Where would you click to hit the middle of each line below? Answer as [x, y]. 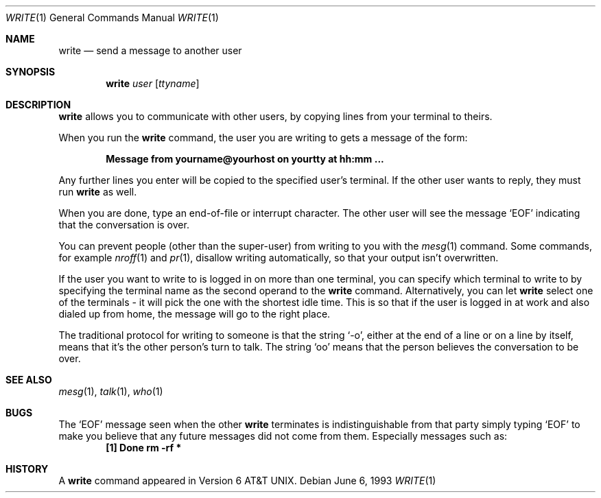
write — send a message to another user [150, 50]
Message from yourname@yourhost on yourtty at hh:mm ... [245, 159]
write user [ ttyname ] [153, 83]
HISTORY [27, 469]
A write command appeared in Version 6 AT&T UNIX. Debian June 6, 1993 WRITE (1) [247, 481]
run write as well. [98, 192]
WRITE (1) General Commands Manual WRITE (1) [112, 17]
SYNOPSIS [31, 72]
